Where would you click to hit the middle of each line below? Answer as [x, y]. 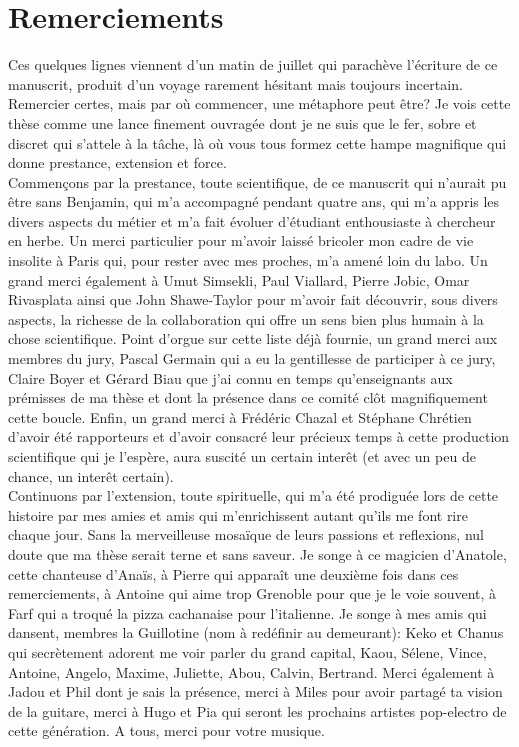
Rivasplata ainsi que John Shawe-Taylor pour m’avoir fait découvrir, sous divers [253, 299]
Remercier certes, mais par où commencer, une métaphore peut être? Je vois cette [259, 103]
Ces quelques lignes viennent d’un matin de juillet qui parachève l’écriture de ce [253, 64]
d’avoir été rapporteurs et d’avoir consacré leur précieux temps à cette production [259, 436]
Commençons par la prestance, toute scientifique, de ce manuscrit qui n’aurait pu [257, 181]
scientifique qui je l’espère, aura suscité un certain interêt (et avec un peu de [242, 456]
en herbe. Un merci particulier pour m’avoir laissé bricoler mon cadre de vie [241, 240]
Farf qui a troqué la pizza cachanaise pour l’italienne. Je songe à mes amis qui [247, 612]
